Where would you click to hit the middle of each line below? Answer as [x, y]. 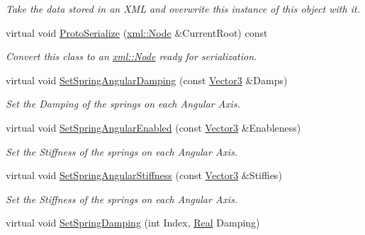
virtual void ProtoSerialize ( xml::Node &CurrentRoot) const [137, 32]
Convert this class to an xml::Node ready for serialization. [131, 56]
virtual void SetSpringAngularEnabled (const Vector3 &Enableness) [153, 127]
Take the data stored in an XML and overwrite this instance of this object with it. [183, 8]
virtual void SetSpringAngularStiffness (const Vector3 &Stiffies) [144, 175]
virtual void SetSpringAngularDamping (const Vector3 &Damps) [147, 80]
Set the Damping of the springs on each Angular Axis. [123, 104]
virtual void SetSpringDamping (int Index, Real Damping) [133, 223]
